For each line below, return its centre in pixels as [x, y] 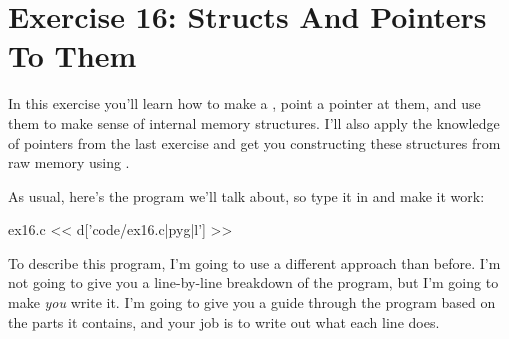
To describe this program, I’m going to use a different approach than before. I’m [254, 262]
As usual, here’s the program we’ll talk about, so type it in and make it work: [246, 195]
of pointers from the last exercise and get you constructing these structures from [254, 142]
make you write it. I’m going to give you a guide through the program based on [252, 302]
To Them [72, 55]
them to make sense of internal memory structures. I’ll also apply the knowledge [254, 122]
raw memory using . [69, 162]
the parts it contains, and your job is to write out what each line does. [224, 321]
